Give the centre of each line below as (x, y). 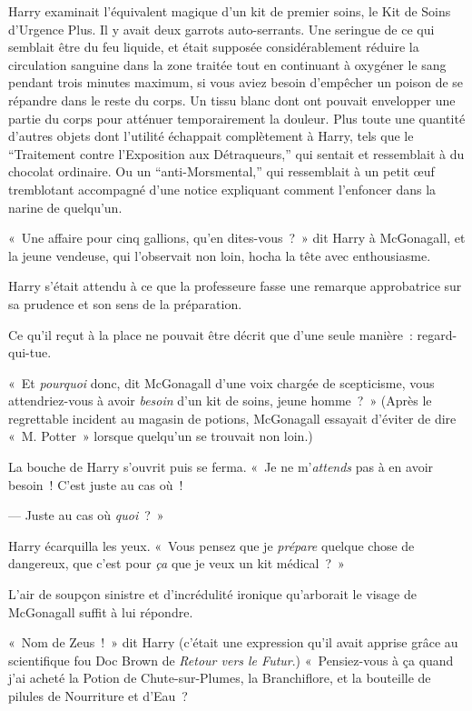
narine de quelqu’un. (65, 207)
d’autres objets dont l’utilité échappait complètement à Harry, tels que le (211, 136)
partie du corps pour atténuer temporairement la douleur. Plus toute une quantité (237, 118)
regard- (437, 334)
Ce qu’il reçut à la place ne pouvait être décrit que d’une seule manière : (211, 334)
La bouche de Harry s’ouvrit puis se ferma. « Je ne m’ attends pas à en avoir (221, 467)
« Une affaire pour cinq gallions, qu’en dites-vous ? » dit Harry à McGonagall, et (237, 238)
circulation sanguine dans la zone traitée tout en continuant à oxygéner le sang (227, 64)
